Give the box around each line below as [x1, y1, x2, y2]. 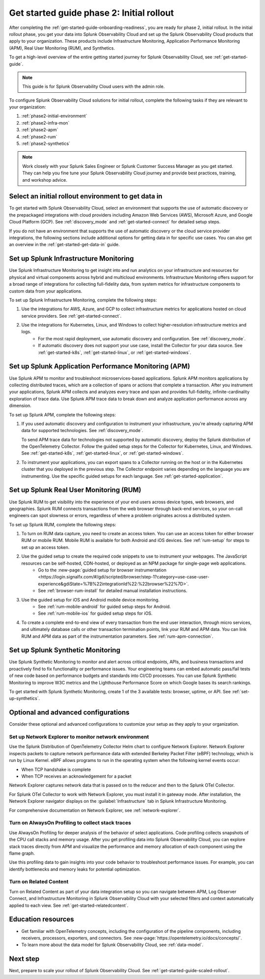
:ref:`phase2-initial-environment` [21, 113, 87, 119]
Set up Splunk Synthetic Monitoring [9, 646, 120, 654]
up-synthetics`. [9, 695, 40, 702]
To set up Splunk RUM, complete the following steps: [9, 521, 116, 527]
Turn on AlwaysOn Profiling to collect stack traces [9, 819, 132, 826]
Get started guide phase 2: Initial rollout [9, 7, 174, 18]
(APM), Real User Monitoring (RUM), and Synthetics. [9, 45, 115, 51]
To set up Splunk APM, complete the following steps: [9, 411, 116, 417]
